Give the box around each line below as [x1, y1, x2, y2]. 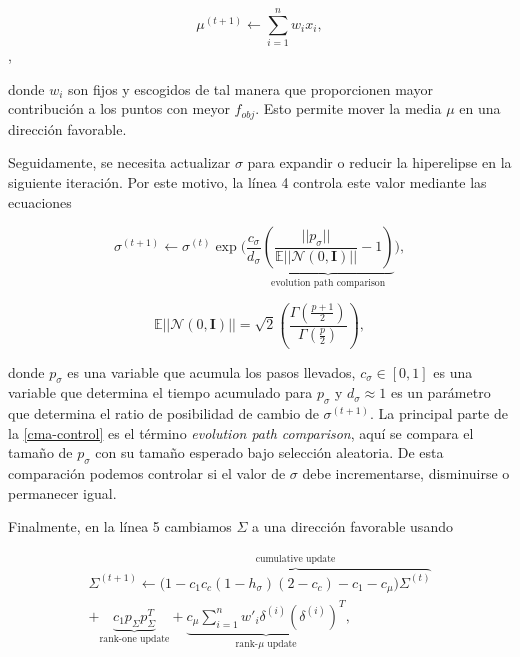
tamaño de [8, 442, 73, 463]
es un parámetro [390, 382, 491, 403]
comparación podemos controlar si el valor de [8, 463, 286, 484]
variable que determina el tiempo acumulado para [8, 382, 313, 403]
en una [459, 98, 501, 119]
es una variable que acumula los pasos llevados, [67, 361, 356, 382]
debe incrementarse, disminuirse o [302, 463, 510, 484]
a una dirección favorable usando [252, 516, 453, 537]
